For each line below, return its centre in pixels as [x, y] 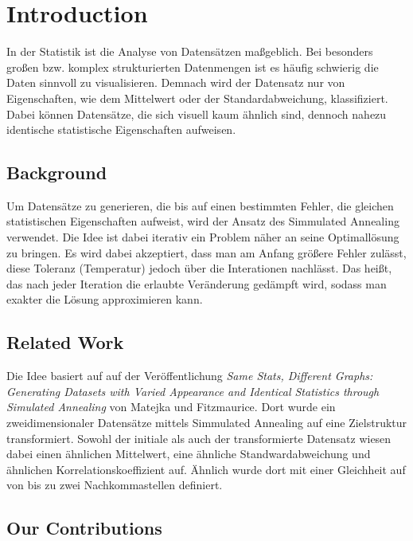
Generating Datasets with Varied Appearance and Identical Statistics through [193, 391]
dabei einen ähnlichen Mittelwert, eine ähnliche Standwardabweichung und [189, 454]
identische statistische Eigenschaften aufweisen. [121, 129]
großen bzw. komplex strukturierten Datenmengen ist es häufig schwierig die [193, 67]
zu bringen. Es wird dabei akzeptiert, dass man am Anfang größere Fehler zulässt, [206, 252]
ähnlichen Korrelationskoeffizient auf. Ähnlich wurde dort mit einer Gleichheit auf [206, 469]
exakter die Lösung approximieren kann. [105, 299]
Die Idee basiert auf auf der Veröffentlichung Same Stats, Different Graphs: [190, 376]
